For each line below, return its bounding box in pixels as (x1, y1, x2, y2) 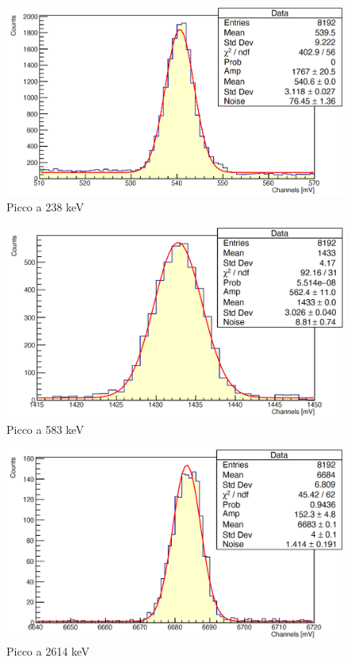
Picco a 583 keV (6, 420, 84, 437)
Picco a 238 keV (6, 199, 84, 215)
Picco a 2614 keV (6, 642, 90, 659)
